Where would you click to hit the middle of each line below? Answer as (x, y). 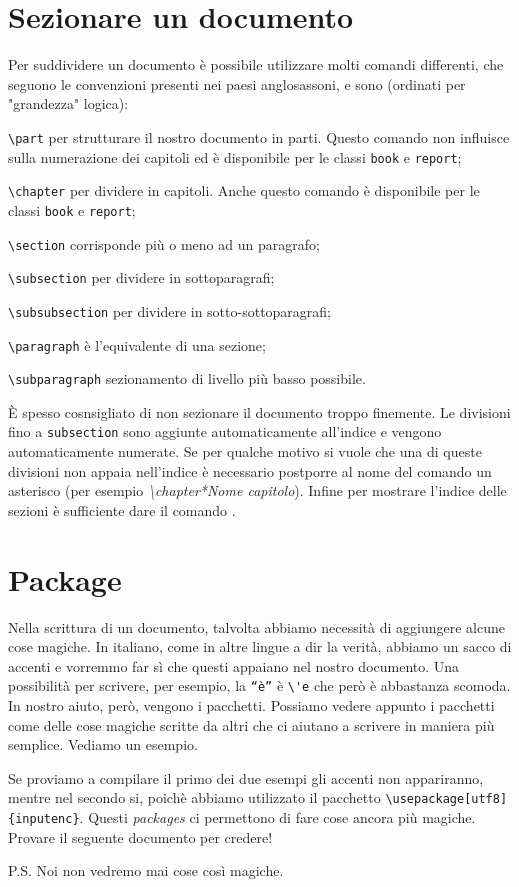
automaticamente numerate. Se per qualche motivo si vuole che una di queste (245, 451)
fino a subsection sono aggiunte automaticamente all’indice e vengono (225, 431)
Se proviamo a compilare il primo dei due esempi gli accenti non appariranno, (246, 777)
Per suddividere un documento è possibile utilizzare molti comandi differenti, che (256, 64)
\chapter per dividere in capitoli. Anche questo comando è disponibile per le (244, 190)
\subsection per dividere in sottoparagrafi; (141, 277)
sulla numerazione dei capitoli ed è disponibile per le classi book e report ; (235, 156)
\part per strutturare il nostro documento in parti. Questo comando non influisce (259, 136)
